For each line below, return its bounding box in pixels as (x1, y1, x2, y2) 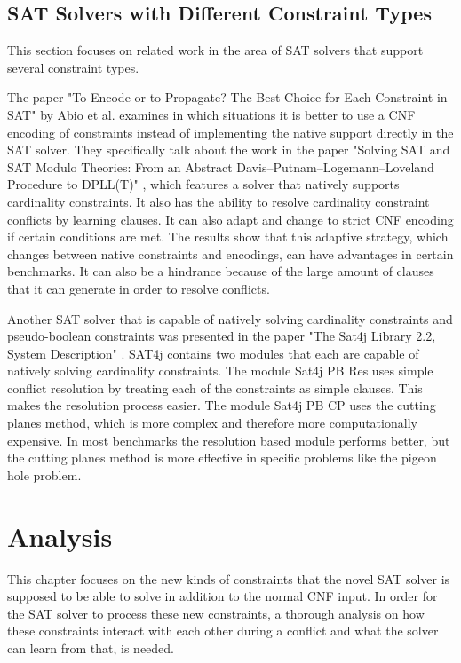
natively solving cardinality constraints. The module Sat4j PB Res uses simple (7, 361, 433, 380)
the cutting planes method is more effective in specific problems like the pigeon (7, 448, 437, 467)
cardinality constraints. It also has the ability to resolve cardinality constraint (7, 192, 430, 210)
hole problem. (7, 465, 82, 484)
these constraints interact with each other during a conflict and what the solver (7, 621, 439, 640)
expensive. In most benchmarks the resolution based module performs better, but (7, 430, 450, 449)
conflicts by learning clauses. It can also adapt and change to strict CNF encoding (7, 209, 454, 228)
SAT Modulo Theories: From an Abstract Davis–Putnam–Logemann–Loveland (7, 157, 434, 176)
